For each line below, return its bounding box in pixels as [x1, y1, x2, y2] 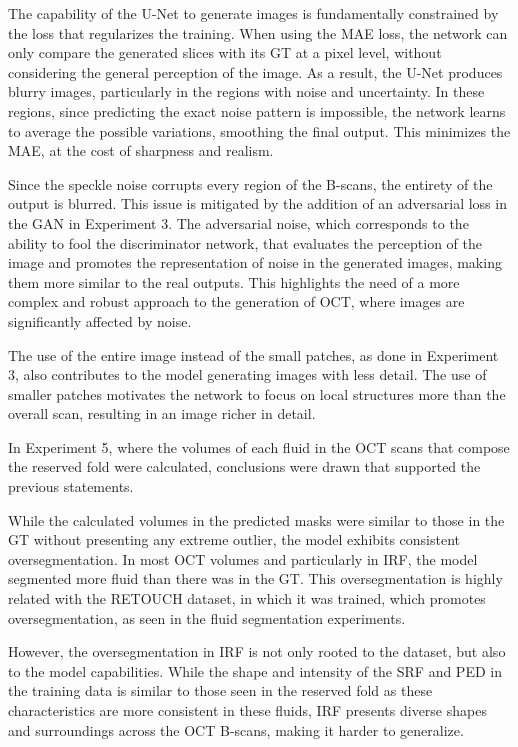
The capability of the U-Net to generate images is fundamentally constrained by [8, 3, 499, 23]
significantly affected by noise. [8, 310, 192, 331]
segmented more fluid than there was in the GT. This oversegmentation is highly [8, 568, 503, 589]
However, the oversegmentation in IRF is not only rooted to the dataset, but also [8, 641, 506, 662]
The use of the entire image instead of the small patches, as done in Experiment [8, 344, 499, 365]
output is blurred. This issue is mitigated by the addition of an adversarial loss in [8, 193, 507, 214]
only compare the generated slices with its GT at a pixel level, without [8, 42, 442, 63]
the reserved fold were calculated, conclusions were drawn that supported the [8, 456, 481, 477]
